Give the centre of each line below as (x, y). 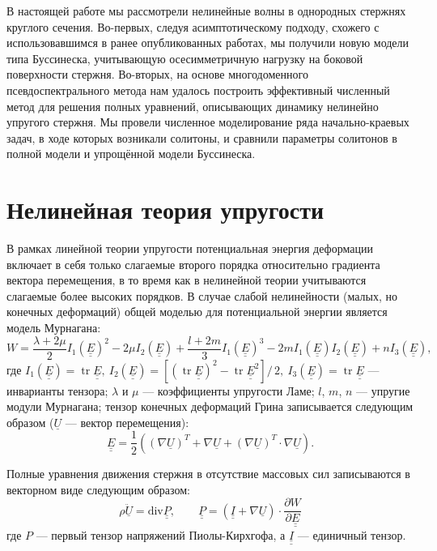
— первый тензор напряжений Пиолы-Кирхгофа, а (161, 534)
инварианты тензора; (57, 390)
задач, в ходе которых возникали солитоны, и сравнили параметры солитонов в (202, 137)
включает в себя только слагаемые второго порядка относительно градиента (193, 264)
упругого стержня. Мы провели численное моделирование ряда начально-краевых (208, 122)
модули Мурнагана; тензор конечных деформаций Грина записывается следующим (210, 406)
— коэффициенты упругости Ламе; (229, 390)
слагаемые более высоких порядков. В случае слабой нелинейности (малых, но (202, 295)
